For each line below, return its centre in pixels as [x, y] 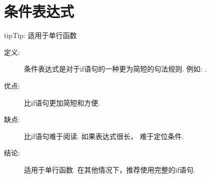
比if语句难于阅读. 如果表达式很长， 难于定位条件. [104, 136]
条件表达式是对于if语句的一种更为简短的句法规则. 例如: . [115, 69]
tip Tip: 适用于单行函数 [40, 35]
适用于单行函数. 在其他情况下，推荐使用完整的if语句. [110, 169]
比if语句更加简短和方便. [62, 102]
